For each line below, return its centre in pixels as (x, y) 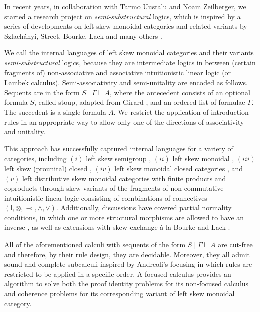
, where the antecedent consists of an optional (180, 92)
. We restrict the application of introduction (181, 111)
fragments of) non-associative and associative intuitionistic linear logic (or (118, 72)
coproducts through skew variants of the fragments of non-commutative (114, 188)
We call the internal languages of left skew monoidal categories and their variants (129, 53)
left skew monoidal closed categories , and (179, 168)
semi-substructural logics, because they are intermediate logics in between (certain (130, 62)
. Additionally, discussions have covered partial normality (144, 208)
